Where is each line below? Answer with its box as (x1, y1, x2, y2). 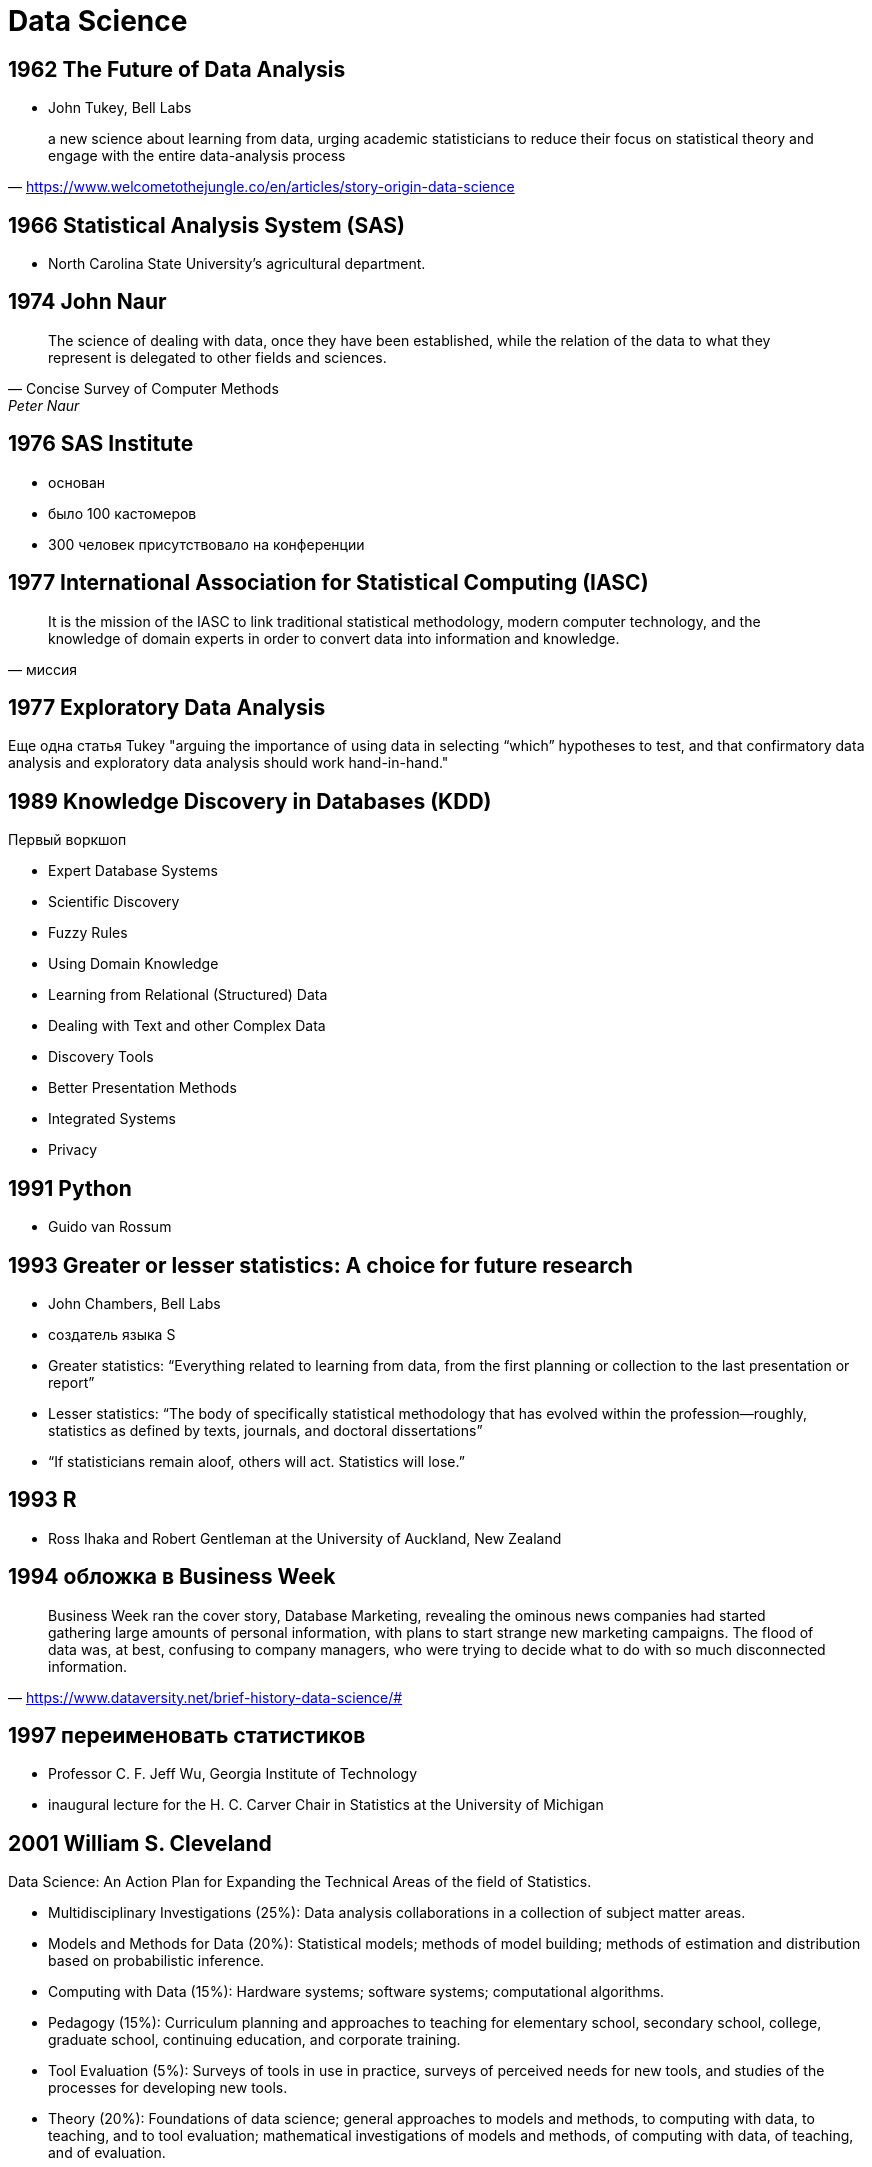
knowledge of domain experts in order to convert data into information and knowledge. (48, 629, 620, 647)
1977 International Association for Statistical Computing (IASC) (8, 570, 649, 596)
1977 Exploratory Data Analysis (8, 694, 326, 720)
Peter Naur (8, 396, 80, 414)
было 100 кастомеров (48, 504, 197, 522)
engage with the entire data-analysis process (48, 147, 346, 165)
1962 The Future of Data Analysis (8, 56, 346, 82)
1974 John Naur (8, 289, 167, 315)
